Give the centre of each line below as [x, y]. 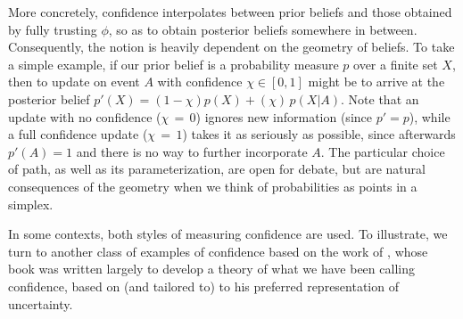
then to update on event [74, 82]
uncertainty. [41, 303]
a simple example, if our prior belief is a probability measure [174, 64]
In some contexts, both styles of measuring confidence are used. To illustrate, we [228, 234]
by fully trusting [53, 29]
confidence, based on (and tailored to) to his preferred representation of [203, 286]
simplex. [31, 204]
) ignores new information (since [284, 116]
